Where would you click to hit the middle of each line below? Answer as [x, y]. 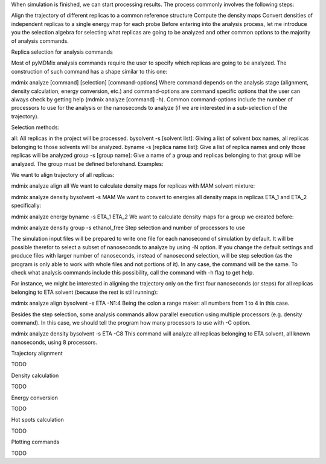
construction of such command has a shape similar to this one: [89, 71]
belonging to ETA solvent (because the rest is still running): [85, 292]
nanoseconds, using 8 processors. [54, 342]
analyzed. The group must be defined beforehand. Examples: [87, 164]
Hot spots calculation [37, 420]
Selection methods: [35, 127]
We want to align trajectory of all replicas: [63, 175]
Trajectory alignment [37, 354]
